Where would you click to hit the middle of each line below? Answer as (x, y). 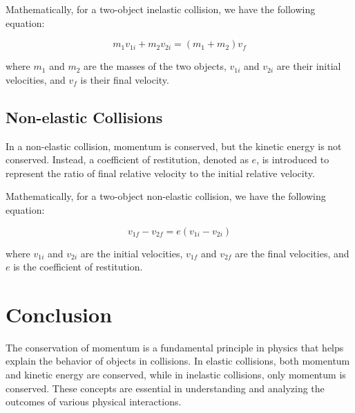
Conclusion (59, 314)
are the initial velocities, (132, 253)
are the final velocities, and (292, 253)
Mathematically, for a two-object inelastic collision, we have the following (161, 9)
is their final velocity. (125, 79)
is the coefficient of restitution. (78, 267)
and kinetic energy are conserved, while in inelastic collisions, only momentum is (176, 375)
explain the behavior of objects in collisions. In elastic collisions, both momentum (178, 361)
